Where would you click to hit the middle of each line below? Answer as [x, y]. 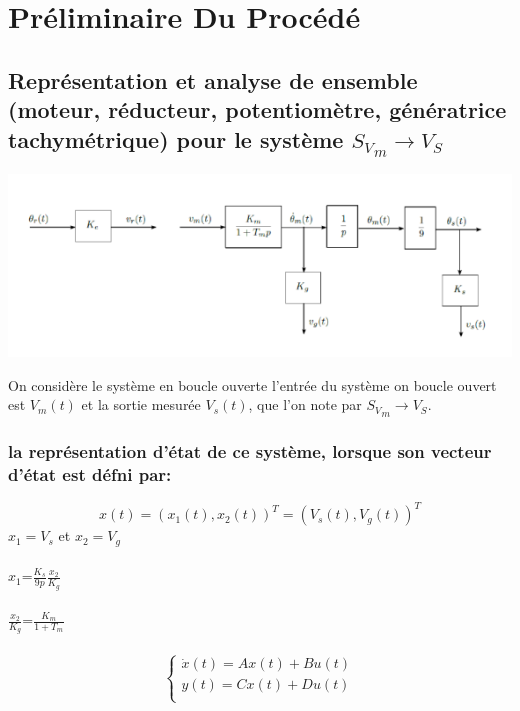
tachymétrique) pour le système [176, 138]
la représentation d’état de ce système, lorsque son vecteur [250, 450]
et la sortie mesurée [141, 404]
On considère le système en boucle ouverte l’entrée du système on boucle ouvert [252, 384]
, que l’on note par [305, 404]
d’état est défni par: [90, 473]
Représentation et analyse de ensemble [213, 79]
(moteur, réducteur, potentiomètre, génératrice [257, 109]
